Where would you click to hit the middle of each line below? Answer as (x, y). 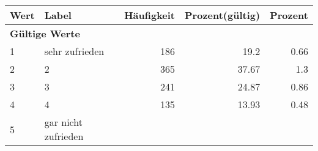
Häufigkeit (150, 15)
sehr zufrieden (74, 51)
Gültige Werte (45, 33)
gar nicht (63, 122)
